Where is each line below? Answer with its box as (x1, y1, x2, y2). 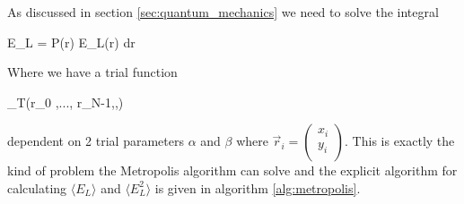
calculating (7, 178, 67, 197)
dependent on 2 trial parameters (7, 132, 184, 150)
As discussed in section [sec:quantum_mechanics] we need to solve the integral (7, 3, 439, 21)
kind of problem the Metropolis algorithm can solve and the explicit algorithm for (7, 161, 458, 180)
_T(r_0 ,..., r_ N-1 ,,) (7, 92, 124, 111)
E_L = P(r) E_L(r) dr (7, 32, 136, 51)
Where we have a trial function (7, 63, 178, 81)
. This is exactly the (345, 132, 455, 150)
